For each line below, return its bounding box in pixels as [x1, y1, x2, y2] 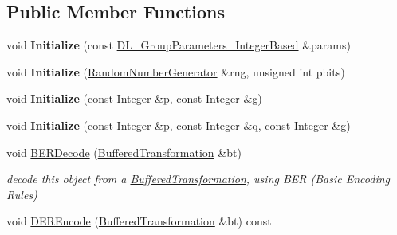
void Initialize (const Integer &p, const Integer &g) [6, 90, 262, 107]
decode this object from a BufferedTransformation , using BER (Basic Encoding [6, 170, 391, 187]
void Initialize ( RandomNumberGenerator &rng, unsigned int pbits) [6, 63, 345, 80]
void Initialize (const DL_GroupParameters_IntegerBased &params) [6, 37, 351, 53]
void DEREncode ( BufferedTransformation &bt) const [6, 213, 272, 229]
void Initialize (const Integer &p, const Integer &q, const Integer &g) [6, 116, 351, 133]
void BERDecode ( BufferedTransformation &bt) [6, 143, 242, 160]
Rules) [6, 186, 37, 202]
